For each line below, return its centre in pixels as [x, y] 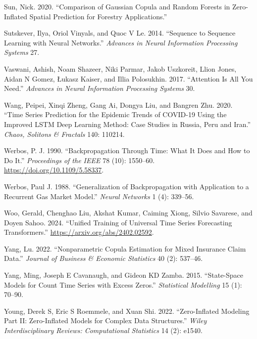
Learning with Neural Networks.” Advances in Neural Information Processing [121, 42]
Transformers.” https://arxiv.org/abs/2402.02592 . [79, 232]
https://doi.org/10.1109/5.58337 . [54, 170]
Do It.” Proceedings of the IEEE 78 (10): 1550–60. [79, 160]
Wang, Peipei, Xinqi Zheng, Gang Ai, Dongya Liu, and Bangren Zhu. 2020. [118, 105]
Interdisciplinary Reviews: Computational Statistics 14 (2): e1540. [103, 330]
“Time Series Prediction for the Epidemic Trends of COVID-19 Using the [115, 114]
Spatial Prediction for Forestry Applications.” [98, 16]
